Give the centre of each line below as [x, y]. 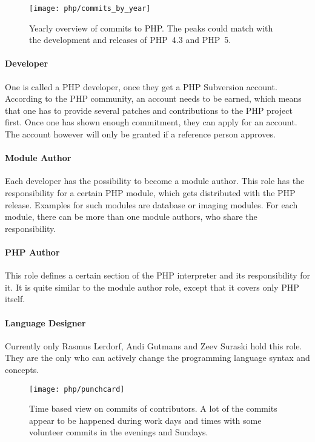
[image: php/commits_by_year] [90, 8]
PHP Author [32, 252]
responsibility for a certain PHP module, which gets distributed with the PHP [150, 193]
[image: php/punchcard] [77, 389]
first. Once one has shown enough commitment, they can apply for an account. [151, 122]
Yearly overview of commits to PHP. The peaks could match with [151, 28]
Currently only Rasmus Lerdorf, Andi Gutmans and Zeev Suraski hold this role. [154, 345]
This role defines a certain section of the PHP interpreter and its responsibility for [157, 275]
